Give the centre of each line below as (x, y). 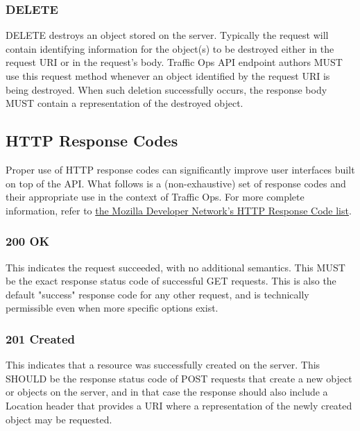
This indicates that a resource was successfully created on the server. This (163, 365)
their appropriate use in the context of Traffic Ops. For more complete (155, 197)
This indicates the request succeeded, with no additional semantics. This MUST (175, 267)
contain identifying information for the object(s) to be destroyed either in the (170, 48)
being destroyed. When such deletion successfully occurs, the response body (166, 89)
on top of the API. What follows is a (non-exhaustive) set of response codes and (176, 183)
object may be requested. (59, 419)
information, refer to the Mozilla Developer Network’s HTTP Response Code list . (179, 210)
